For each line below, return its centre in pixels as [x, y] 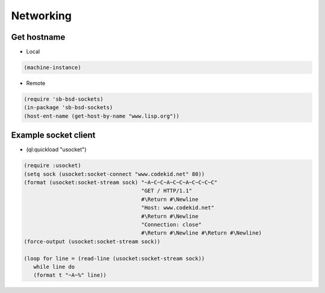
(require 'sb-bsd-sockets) [63, 99]
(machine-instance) [52, 68]
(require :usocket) [52, 165]
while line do [54, 266]
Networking [42, 16]
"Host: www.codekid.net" [178, 208]
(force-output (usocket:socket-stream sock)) [92, 241]
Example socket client [53, 135]
